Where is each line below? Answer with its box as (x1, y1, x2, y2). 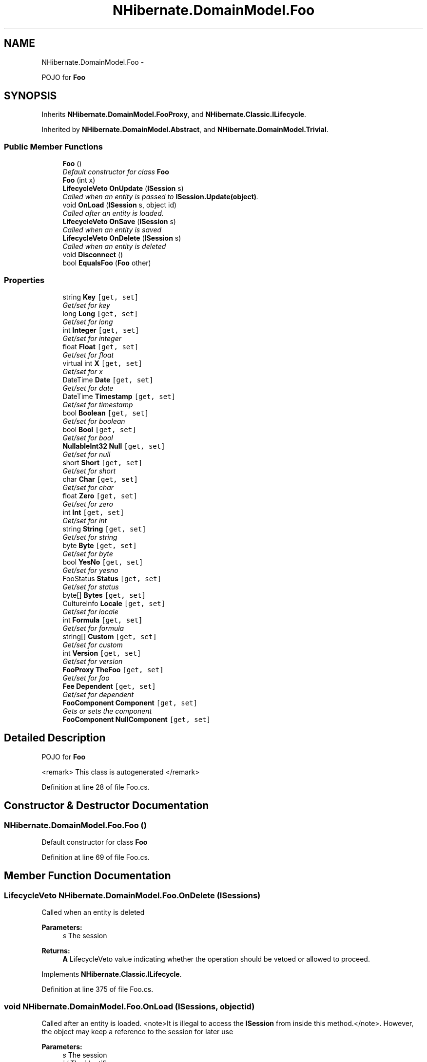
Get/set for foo (62, 673, 110, 682)
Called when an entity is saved (62, 226, 162, 234)
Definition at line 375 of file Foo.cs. (41, 985, 154, 994)
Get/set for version (62, 657, 123, 665)
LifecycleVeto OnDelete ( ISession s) (62, 234, 181, 243)
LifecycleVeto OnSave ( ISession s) (62, 217, 176, 226)
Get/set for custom (62, 640, 123, 649)
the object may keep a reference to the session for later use (41, 1027, 233, 1036)
